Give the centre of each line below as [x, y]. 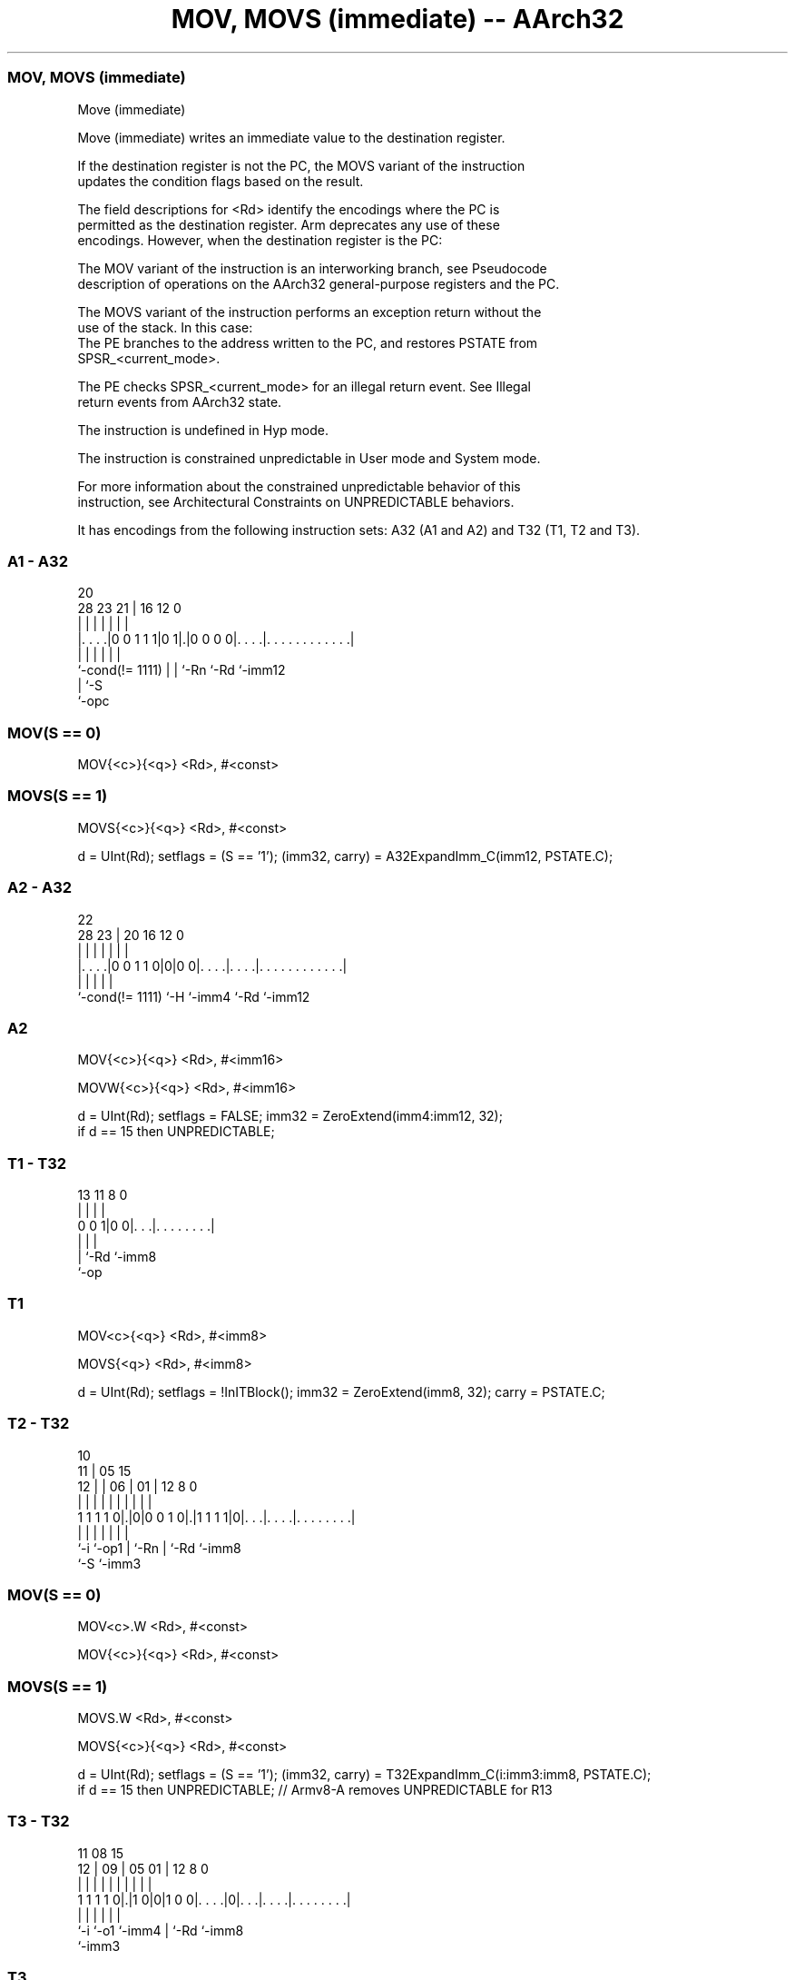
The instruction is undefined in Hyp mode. [203, 430]
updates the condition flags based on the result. [221, 181]
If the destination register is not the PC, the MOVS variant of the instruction [301, 165]
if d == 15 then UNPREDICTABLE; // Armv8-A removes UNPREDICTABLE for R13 [315, 1790]
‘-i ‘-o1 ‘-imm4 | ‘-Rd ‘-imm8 [161, 1930]
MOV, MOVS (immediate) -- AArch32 [397, 19]
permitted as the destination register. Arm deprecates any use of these [289, 224]
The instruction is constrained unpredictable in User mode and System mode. [309, 458]
